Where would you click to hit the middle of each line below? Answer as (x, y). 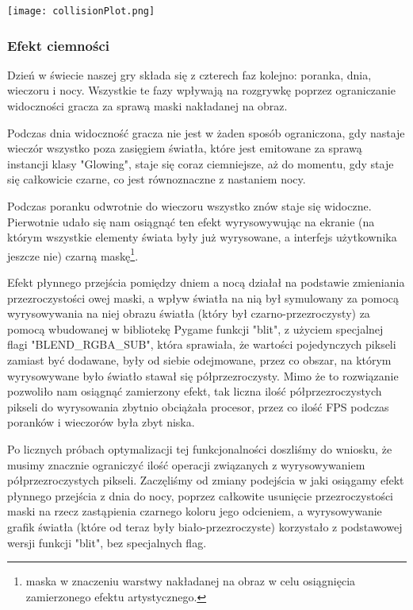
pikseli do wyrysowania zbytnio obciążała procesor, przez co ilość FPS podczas (198, 406)
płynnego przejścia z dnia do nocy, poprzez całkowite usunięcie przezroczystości (201, 495)
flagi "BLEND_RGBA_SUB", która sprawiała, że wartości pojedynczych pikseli (202, 344)
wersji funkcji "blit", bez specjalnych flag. (107, 542)
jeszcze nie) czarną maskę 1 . (73, 254)
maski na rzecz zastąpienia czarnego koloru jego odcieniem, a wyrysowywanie (195, 511)
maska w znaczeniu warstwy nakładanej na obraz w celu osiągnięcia (191, 581)
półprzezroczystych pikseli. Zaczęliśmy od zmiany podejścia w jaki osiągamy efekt (206, 480)
